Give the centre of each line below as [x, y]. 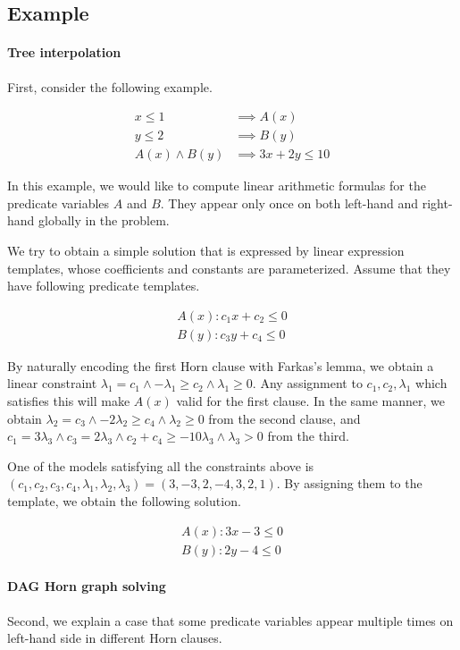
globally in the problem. [104, 220]
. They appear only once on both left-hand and [289, 203]
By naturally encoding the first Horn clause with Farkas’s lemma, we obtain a [221, 365]
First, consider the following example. [110, 86]
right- [437, 203]
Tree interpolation [64, 52]
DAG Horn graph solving [87, 586]
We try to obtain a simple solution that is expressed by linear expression [206, 251]
